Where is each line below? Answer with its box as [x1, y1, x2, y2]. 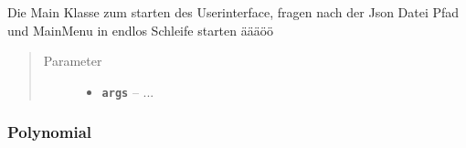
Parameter [43, 51, 102, 70]
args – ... [101, 81, 154, 100]
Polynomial [7, 121, 92, 143]
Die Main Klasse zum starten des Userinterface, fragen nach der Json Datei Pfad [7, 3, 460, 21]
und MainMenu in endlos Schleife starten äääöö [7, 20, 274, 39]
